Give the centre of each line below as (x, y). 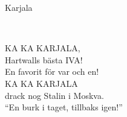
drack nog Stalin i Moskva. (54, 95)
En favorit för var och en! (52, 71)
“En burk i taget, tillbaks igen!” (64, 107)
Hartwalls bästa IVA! (44, 59)
